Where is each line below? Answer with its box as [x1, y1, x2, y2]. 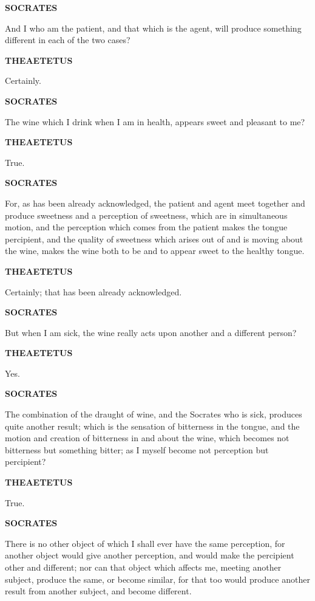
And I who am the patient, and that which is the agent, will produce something [5, 21, 302, 34]
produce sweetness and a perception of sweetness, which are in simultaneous [5, 208, 288, 221]
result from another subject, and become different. [5, 585, 192, 597]
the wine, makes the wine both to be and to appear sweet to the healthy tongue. [5, 244, 305, 257]
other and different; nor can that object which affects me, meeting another [5, 561, 282, 573]
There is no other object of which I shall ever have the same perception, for [5, 537, 285, 549]
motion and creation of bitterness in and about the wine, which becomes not [5, 431, 290, 444]
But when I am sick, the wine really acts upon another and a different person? [5, 326, 297, 338]
